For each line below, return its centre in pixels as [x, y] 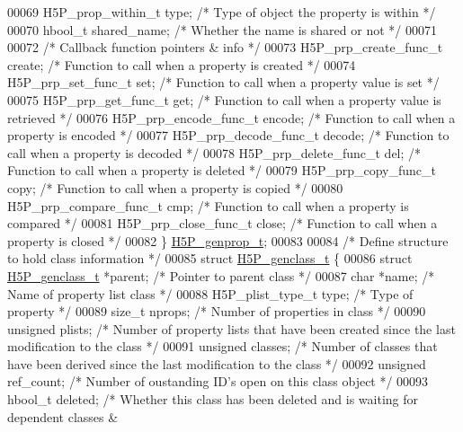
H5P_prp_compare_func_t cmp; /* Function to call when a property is [208, 205]
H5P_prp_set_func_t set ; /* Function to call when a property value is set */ [223, 82]
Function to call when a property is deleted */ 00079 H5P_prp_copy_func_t [222, 170]
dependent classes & [63, 416]
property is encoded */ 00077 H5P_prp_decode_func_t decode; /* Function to [228, 135]
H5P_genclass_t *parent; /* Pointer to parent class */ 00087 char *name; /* [221, 275]
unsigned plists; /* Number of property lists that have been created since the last [231, 328]
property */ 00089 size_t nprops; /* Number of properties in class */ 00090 [217, 311]
